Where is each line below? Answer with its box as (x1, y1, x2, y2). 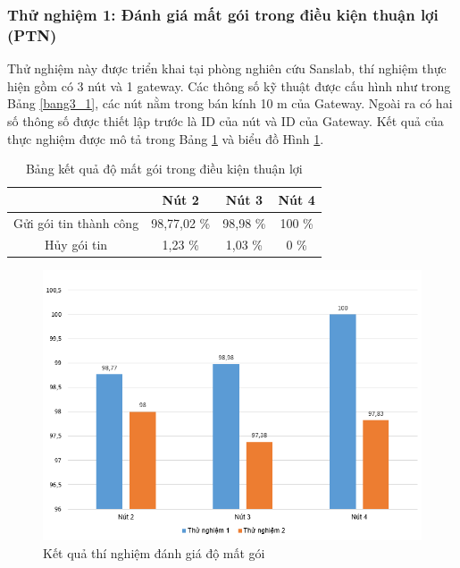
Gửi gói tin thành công (13, 213, 139, 232)
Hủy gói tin (45, 235, 108, 254)
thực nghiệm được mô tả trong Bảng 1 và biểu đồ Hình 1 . (7, 129, 324, 148)
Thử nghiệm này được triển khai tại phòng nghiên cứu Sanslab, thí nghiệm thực (7, 59, 447, 78)
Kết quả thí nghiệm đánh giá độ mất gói (43, 543, 265, 562)
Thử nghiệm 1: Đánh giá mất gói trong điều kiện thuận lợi (7, 3, 439, 25)
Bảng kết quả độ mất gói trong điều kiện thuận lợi (25, 159, 303, 178)
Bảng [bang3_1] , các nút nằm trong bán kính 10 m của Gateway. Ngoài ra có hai (7, 94, 453, 113)
